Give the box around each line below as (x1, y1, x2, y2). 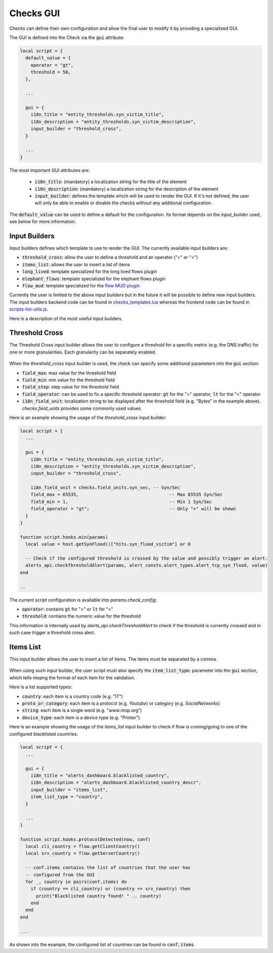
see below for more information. (9, 219, 76, 225)
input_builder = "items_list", (30, 787, 108, 793)
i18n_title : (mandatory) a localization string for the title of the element (34, 179, 187, 185)
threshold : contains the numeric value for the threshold (22, 613, 141, 619)
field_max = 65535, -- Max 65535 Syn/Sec (30, 492, 223, 498)
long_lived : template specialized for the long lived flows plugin (22, 269, 157, 275)
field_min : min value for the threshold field (22, 377, 115, 383)
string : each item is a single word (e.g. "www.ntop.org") (22, 707, 142, 713)
